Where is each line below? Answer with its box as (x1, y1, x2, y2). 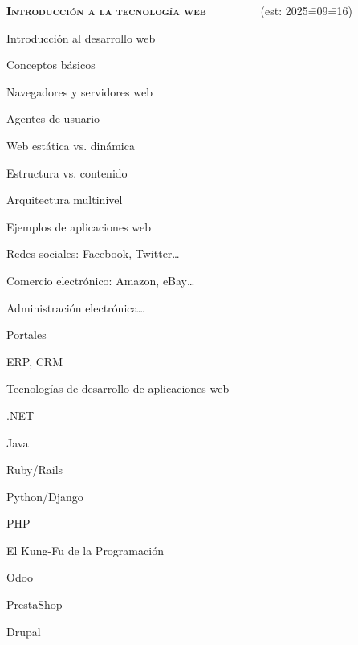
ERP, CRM (6, 353, 63, 369)
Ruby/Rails (6, 461, 63, 478)
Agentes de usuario (6, 110, 100, 127)
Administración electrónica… (6, 299, 145, 316)
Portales (6, 326, 47, 343)
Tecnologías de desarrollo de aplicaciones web (6, 380, 230, 397)
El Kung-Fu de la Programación (6, 541, 164, 558)
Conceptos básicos (6, 56, 96, 73)
